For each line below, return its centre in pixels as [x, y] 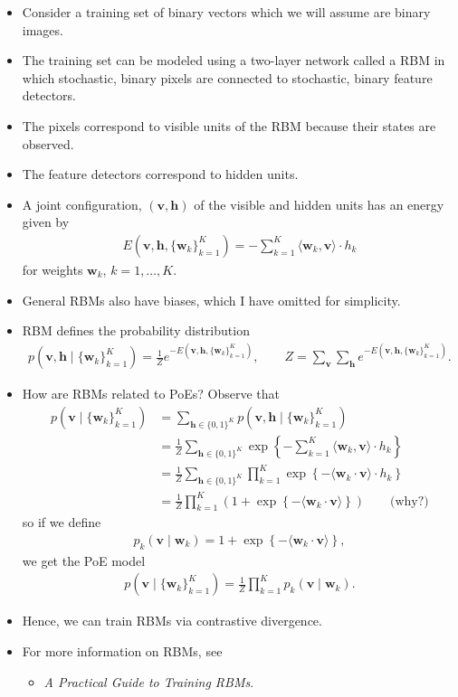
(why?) [409, 501]
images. [43, 29]
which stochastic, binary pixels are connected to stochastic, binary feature [227, 77]
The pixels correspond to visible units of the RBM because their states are [229, 125]
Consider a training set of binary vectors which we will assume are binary [226, 12]
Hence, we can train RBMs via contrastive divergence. [172, 621]
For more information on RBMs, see [122, 651]
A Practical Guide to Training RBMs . [149, 681]
